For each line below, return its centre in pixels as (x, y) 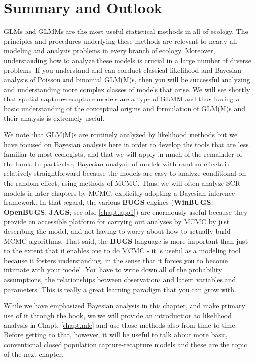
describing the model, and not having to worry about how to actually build (117, 231)
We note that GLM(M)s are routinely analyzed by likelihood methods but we (121, 135)
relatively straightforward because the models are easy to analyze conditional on (125, 173)
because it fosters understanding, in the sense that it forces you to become (116, 260)
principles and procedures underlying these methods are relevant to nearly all (121, 41)
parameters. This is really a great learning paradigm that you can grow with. (120, 289)
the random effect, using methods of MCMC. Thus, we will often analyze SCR (122, 183)
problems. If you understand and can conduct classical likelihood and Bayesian (123, 70)
